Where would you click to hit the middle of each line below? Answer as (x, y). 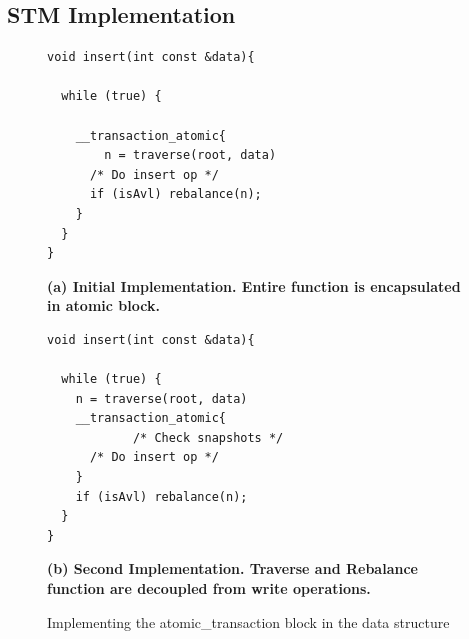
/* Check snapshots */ (208, 437)
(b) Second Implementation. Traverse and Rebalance (232, 568)
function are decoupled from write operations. (209, 588)
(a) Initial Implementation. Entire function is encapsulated (254, 285)
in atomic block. (103, 305)
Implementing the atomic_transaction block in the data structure (248, 621)
